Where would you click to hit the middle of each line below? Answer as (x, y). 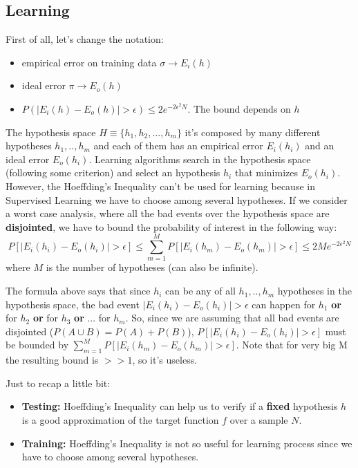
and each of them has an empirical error (178, 146)
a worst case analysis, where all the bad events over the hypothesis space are (168, 213)
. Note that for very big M (292, 345)
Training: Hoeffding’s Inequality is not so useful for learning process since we (187, 443)
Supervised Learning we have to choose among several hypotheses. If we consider (177, 199)
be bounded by (37, 345)
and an (320, 146)
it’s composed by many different (253, 132)
